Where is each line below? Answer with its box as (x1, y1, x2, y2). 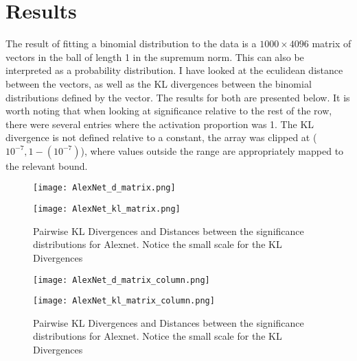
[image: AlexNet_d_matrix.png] (33, 183, 176, 193)
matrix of (312, 36, 352, 51)
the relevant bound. (5, 158, 88, 173)
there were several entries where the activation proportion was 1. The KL (5, 116, 314, 131)
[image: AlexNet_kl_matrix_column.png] (33, 296, 215, 306)
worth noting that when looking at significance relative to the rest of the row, (5, 103, 332, 118)
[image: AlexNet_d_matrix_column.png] (33, 275, 210, 285)
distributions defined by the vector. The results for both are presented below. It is (5, 90, 350, 104)
